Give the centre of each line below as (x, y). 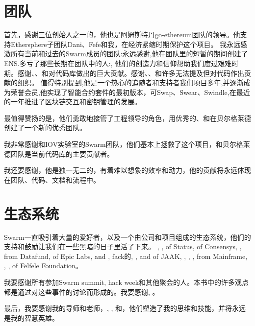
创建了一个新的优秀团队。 (45, 128)
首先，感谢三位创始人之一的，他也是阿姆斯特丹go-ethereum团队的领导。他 (122, 35)
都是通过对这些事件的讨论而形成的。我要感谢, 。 (82, 291)
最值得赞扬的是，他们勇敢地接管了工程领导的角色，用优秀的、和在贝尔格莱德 (127, 118)
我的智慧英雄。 (35, 317)
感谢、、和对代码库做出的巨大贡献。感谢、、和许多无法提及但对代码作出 (131, 73)
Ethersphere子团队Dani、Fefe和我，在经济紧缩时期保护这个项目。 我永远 (126, 44)
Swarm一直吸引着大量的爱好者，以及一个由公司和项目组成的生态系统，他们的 (127, 237)
